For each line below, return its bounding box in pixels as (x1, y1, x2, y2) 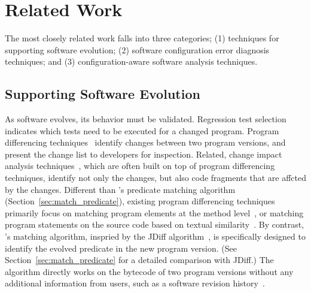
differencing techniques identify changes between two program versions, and (5, 136, 286, 149)
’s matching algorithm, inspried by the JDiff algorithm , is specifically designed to (5, 230, 306, 243)
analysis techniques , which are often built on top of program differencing (5, 159, 275, 172)
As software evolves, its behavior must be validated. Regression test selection (5, 113, 286, 125)
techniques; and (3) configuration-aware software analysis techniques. (5, 55, 258, 68)
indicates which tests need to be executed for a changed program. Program (5, 124, 279, 137)
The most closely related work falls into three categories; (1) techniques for (5, 32, 279, 44)
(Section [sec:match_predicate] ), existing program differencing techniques (5, 195, 275, 207)
